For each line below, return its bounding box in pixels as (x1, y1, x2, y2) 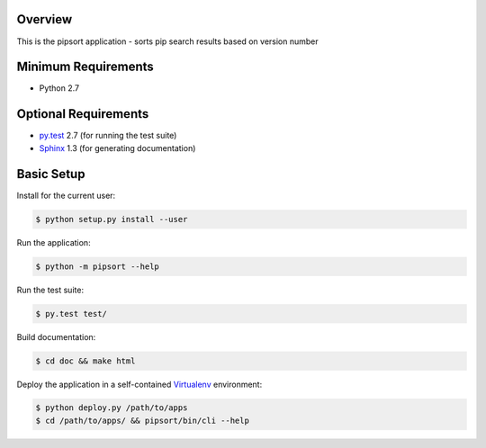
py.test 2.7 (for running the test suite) (39, 130, 177, 141)
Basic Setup (16, 166, 85, 182)
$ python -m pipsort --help (35, 261, 159, 272)
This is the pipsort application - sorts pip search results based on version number (16, 36, 319, 47)
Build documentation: (16, 331, 96, 342)
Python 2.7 (39, 83, 80, 94)
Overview (16, 12, 73, 27)
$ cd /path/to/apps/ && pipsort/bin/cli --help (35, 415, 249, 426)
